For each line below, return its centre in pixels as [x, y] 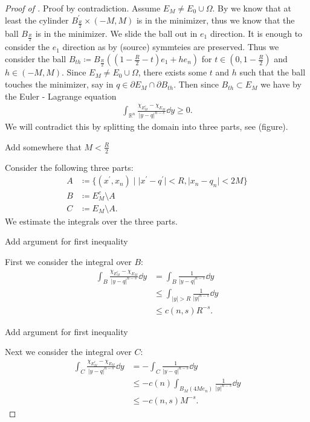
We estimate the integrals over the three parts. [91, 221]
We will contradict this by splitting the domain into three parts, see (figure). [147, 126]
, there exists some [173, 72]
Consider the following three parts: [69, 167]
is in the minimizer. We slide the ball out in [116, 34]
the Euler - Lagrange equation [61, 96]
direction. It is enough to [256, 34]
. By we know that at [252, 8]
